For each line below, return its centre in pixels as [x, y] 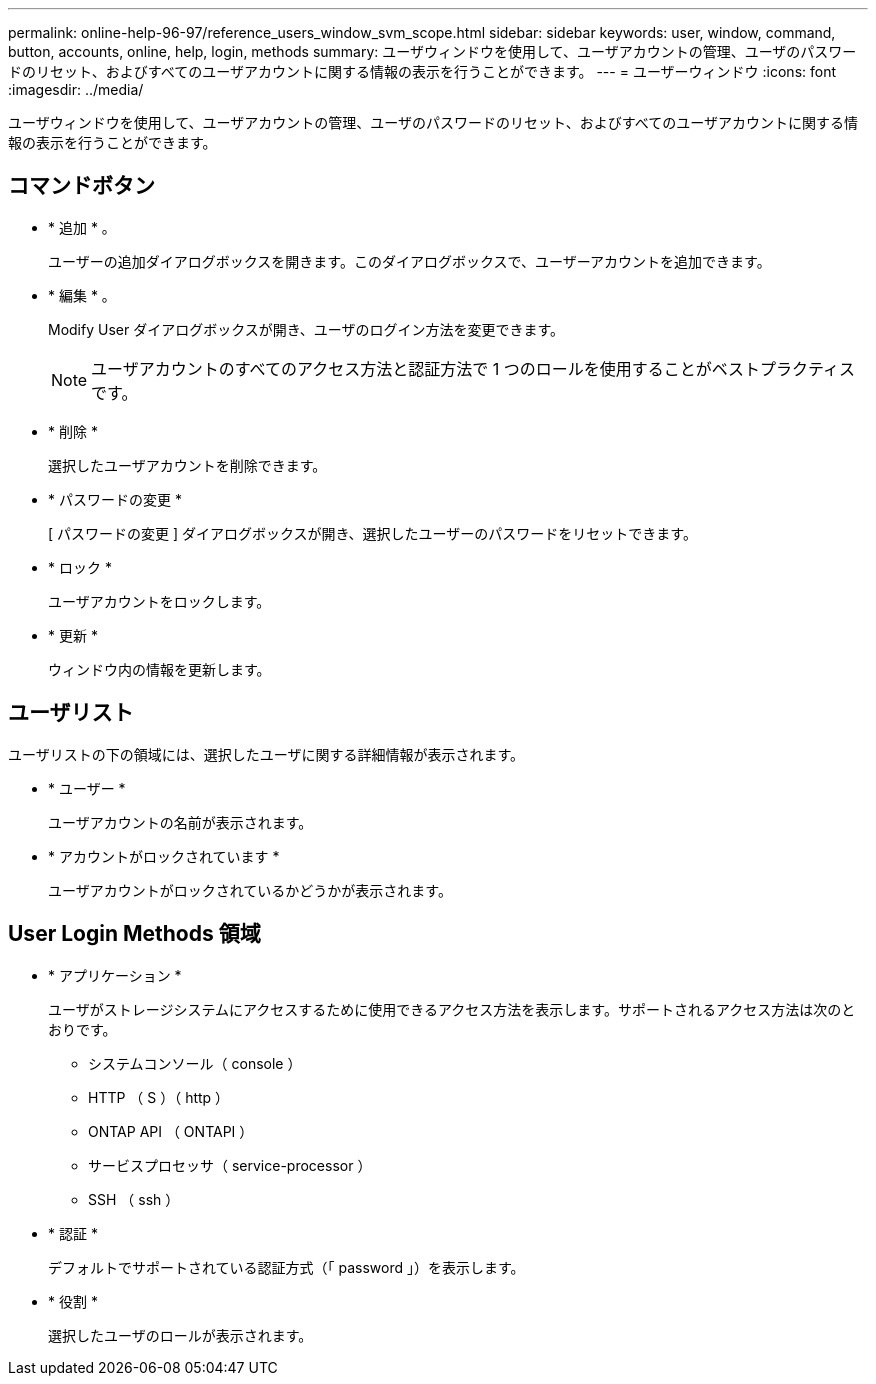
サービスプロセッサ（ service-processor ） [230, 1165]
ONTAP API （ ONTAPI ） [171, 1131]
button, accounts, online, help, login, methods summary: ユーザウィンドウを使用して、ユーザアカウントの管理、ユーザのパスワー [432, 51]
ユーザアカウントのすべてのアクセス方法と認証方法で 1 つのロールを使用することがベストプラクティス [473, 368]
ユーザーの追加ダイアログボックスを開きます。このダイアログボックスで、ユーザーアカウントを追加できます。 [409, 261]
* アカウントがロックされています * [164, 856]
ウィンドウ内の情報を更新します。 [159, 669]
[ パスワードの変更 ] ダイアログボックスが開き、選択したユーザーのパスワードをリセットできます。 [372, 533]
